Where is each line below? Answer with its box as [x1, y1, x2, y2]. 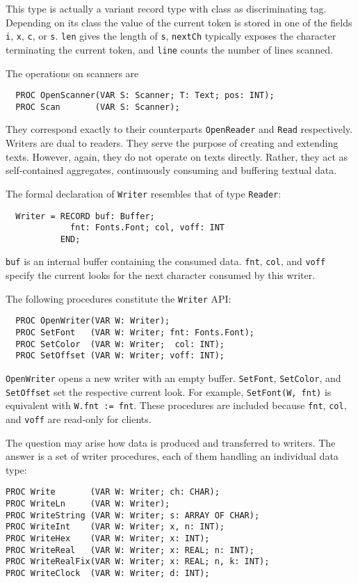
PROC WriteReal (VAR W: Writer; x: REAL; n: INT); [6, 545, 254, 555]
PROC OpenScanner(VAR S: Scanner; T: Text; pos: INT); [15, 90, 275, 101]
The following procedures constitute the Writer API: [6, 291, 231, 305]
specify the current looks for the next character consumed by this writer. [6, 268, 316, 282]
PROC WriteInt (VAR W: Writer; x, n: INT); [6, 522, 225, 532]
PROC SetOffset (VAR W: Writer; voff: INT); [15, 351, 225, 361]
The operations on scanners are [6, 65, 139, 80]
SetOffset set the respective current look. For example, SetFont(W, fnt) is [6, 384, 332, 399]
